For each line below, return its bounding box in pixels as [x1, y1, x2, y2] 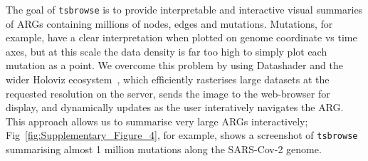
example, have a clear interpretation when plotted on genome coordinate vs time [6, 30, 357, 45]
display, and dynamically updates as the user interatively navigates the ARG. [6, 100, 344, 115]
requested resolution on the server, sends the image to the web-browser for [6, 85, 330, 100]
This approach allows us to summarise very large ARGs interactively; [6, 113, 308, 128]
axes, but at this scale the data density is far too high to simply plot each [6, 43, 327, 58]
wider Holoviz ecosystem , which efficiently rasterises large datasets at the [6, 72, 330, 87]
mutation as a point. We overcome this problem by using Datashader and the [6, 58, 343, 73]
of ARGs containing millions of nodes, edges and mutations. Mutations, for [6, 16, 333, 31]
